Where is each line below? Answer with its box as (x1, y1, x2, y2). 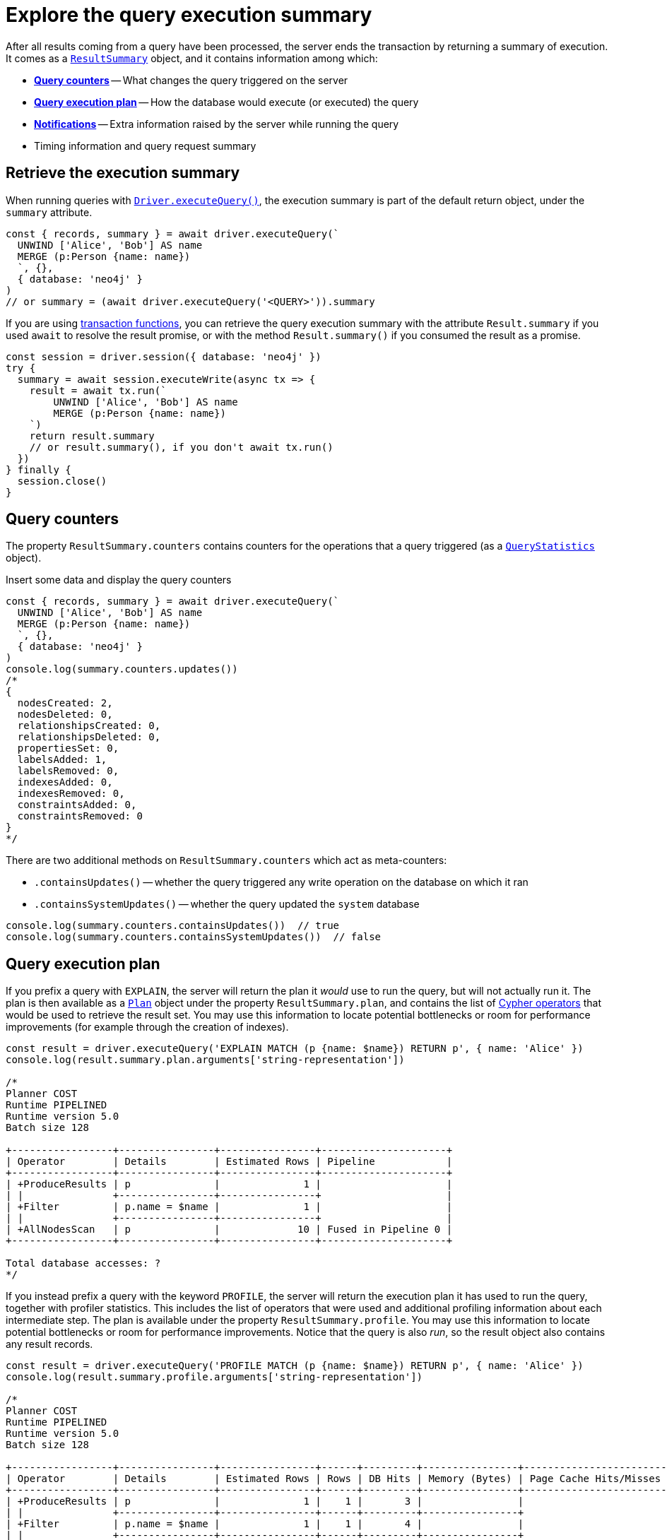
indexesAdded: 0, (17, 776, 113, 788)
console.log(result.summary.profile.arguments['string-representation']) (6, 1371, 423, 1383)
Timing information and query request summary (34, 139, 256, 152)
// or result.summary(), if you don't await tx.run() (29, 441, 333, 453)
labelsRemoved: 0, (17, 765, 119, 777)
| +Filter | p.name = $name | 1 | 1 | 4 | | (6, 1518, 524, 1530)
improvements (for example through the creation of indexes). (6, 1021, 289, 1033)
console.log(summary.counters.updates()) (6, 663, 238, 675)
